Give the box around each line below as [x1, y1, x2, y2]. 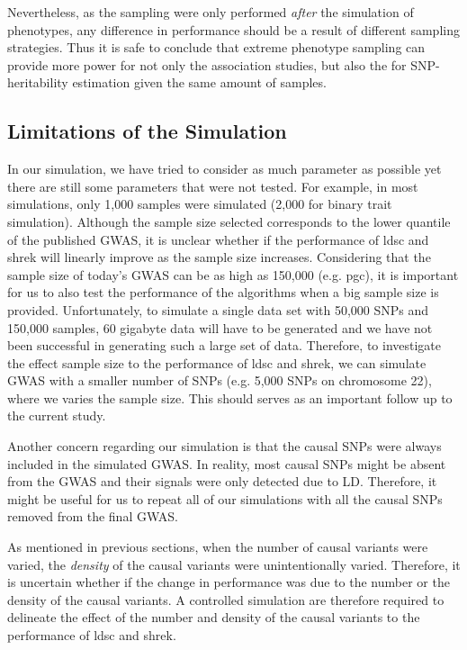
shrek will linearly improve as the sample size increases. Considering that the [7, 248, 431, 266]
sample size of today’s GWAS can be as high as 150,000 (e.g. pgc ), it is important [7, 265, 459, 284]
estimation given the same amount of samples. [72, 73, 327, 92]
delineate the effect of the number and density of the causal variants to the [7, 608, 420, 627]
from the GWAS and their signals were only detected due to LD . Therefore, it [7, 472, 437, 491]
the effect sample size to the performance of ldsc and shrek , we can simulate [7, 353, 427, 372]
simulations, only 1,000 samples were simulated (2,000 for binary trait [7, 194, 392, 213]
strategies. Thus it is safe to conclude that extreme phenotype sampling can [7, 38, 426, 57]
